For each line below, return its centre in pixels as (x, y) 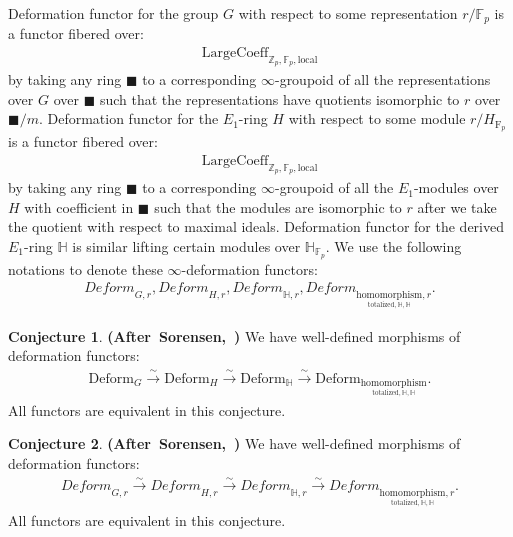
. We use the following (393, 245)
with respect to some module (377, 118)
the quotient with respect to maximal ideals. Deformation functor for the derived (256, 226)
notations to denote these (85, 268)
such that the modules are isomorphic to (278, 206)
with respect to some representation (348, 13)
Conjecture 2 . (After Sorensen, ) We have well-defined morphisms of (234, 443)
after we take (457, 206)
